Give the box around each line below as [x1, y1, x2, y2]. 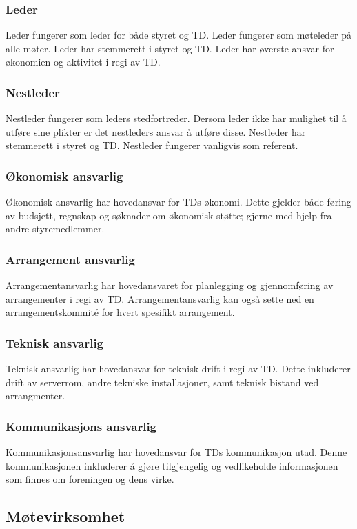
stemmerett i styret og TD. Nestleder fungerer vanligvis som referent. [6, 138, 298, 152]
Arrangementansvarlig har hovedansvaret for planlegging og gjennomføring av [6, 278, 334, 292]
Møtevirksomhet [6, 506, 125, 527]
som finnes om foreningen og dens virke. [6, 472, 174, 486]
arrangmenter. [6, 388, 65, 403]
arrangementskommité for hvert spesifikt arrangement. [6, 305, 235, 319]
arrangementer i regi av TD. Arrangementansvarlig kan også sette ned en [6, 291, 314, 306]
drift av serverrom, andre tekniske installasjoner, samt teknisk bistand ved [6, 375, 319, 389]
